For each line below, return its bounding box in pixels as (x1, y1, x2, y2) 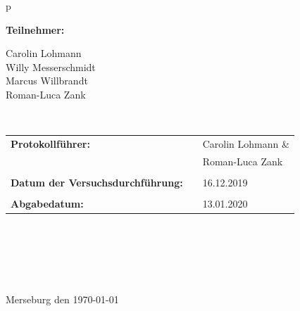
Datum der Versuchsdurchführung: (11, 174, 183, 189)
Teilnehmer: (6, 22, 65, 37)
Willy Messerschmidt (6, 59, 96, 74)
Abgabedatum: (11, 196, 84, 210)
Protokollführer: (11, 136, 90, 151)
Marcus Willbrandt (6, 73, 88, 88)
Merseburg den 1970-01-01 (6, 292, 119, 306)
